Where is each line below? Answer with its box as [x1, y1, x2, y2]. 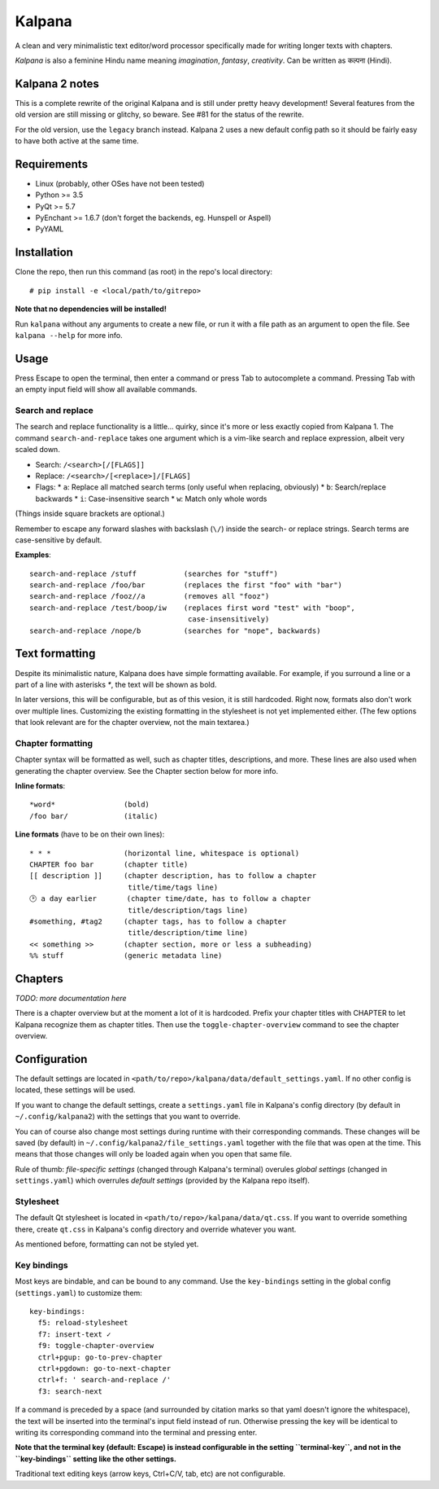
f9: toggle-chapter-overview [37, 1341, 154, 1351]
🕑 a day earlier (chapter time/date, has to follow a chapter [29, 894, 311, 903]
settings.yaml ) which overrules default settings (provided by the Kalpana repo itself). [15, 1175, 311, 1185]
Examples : [15, 550, 52, 560]
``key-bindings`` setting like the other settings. [15, 1454, 176, 1464]
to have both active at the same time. [15, 136, 140, 146]
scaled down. [15, 445, 60, 455]
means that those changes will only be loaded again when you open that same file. [15, 1149, 293, 1159]
